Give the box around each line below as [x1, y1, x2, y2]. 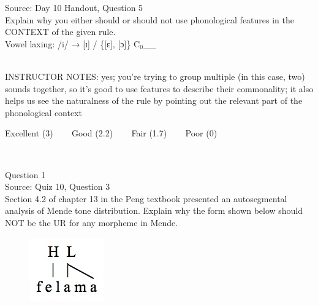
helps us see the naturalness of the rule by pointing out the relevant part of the [5, 94, 303, 107]
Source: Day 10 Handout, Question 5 [5, 1, 143, 14]
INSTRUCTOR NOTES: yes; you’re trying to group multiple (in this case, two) [5, 69, 305, 82]
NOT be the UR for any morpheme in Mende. [5, 216, 178, 229]
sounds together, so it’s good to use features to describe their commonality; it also [5, 82, 314, 95]
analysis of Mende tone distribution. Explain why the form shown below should [5, 204, 303, 217]
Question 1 [5, 168, 46, 181]
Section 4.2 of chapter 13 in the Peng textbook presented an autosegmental [5, 192, 287, 205]
